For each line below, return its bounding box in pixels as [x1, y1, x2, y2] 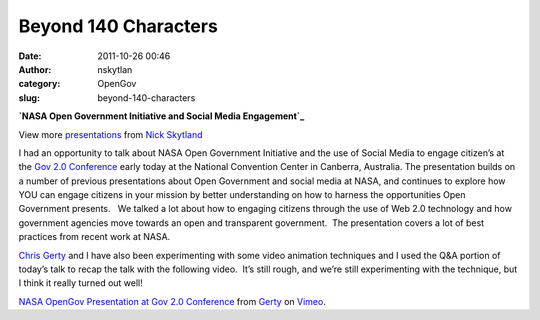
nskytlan [97, 63, 133, 75]
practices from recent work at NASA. [18, 231, 171, 243]
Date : [18, 50, 42, 62]
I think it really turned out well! [18, 277, 144, 289]
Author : [18, 63, 52, 75]
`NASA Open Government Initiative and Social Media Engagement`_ [18, 110, 305, 122]
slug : [18, 91, 40, 104]
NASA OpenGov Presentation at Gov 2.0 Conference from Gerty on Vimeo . [18, 295, 327, 307]
